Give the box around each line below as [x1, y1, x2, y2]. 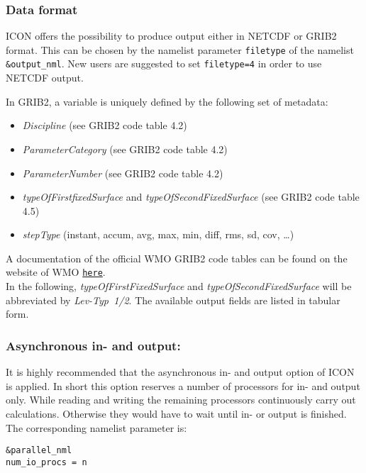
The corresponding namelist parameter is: [6, 420, 187, 435]
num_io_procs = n [6, 457, 87, 467]
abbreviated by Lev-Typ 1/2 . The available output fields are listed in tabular [6, 292, 340, 307]
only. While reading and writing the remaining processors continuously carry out [6, 392, 356, 407]
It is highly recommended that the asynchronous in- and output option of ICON [6, 365, 355, 379]
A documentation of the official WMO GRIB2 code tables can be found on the [6, 250, 348, 265]
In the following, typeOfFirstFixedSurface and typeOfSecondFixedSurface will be [6, 279, 352, 294]
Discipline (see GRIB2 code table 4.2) [22, 118, 187, 133]
